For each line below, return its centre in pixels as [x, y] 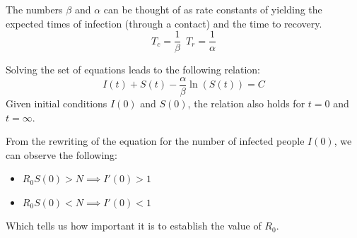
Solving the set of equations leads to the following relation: [133, 70]
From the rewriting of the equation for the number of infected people [155, 141]
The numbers [34, 9]
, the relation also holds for [246, 103]
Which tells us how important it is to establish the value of [134, 226]
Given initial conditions [57, 103]
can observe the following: [62, 154]
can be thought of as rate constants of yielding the [213, 9]
